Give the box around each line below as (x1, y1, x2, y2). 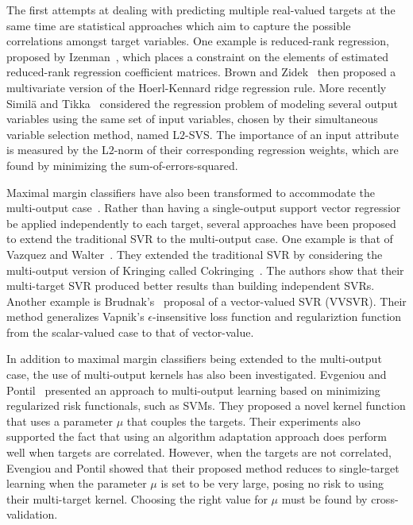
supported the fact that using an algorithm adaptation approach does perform (6, 428, 387, 445)
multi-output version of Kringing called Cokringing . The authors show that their (6, 261, 404, 278)
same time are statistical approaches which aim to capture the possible (6, 17, 351, 33)
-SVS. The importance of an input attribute (185, 125, 399, 142)
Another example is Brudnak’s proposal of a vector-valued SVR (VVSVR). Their (6, 292, 407, 309)
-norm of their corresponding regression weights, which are (114, 141, 399, 158)
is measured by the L (6, 141, 109, 158)
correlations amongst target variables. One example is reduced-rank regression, (6, 33, 389, 49)
